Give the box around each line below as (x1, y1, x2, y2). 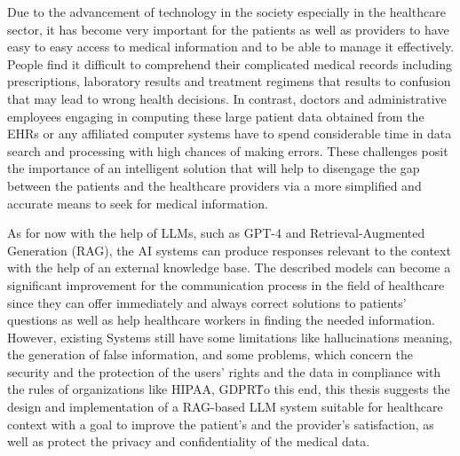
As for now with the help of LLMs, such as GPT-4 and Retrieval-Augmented (7, 224, 425, 242)
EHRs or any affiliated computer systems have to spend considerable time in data (7, 124, 452, 143)
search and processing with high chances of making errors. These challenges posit (7, 141, 448, 160)
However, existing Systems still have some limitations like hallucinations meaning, (7, 327, 453, 346)
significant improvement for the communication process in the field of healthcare (7, 275, 445, 294)
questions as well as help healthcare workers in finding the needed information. (7, 311, 435, 329)
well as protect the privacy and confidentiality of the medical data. (7, 432, 370, 451)
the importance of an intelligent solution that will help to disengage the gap (7, 159, 420, 177)
